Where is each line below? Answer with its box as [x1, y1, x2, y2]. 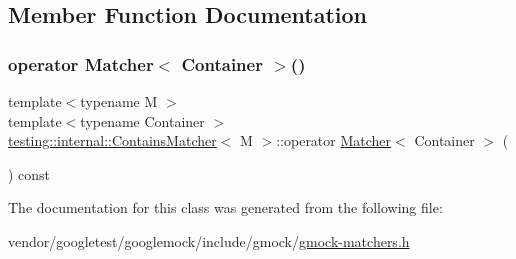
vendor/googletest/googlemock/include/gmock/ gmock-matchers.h [8, 230, 410, 251]
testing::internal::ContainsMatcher [8, 130, 217, 151]
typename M [80, 91, 158, 111]
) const [8, 163, 51, 184]
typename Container [80, 110, 205, 131]
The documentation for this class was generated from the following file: [8, 197, 443, 218]
